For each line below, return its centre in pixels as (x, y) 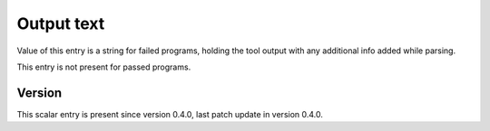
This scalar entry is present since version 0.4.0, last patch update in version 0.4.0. (170, 114)
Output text (61, 23)
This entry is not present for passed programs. (104, 67)
